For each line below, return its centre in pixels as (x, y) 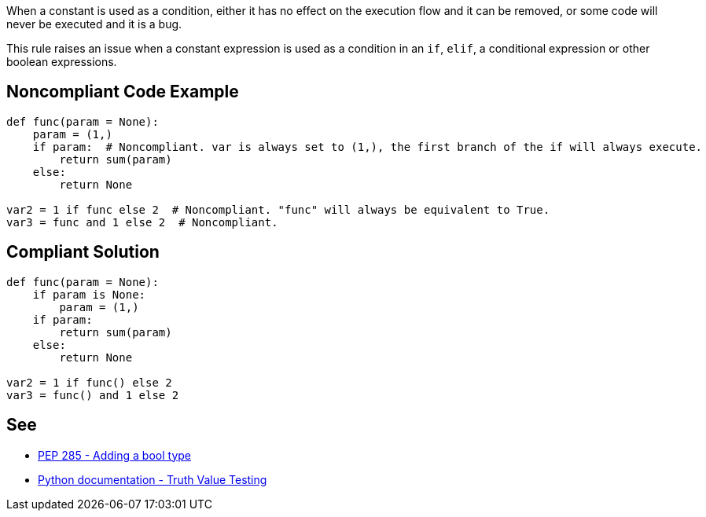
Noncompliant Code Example (123, 92)
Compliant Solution (83, 252)
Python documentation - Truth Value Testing (153, 479)
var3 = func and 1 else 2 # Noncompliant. (142, 222)
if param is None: (89, 294)
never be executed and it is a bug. (94, 24)
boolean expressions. (62, 62)
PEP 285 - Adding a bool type (114, 455)
